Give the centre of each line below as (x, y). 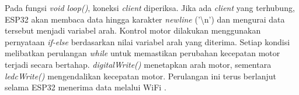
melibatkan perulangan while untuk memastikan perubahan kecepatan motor (142, 53)
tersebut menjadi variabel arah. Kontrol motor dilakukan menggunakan (133, 30)
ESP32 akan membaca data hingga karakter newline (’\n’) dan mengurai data (145, 19)
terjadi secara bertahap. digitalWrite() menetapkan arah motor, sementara (138, 64)
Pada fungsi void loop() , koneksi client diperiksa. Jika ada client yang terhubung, (150, 8)
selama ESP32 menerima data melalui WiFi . (86, 87)
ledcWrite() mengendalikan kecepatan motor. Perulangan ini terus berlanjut (140, 76)
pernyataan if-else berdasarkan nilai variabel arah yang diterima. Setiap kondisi (147, 41)
